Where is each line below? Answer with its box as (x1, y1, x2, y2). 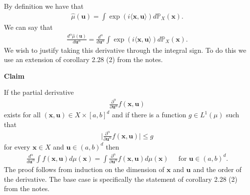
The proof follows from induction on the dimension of (4, 164, 164, 174)
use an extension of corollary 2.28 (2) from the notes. (4, 54, 163, 65)
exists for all (4, 109, 41, 120)
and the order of (193, 164, 242, 174)
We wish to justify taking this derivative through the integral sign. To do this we (4, 44, 247, 55)
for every (4, 141, 30, 152)
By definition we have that (4, 1, 84, 11)
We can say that (4, 22, 53, 32)
